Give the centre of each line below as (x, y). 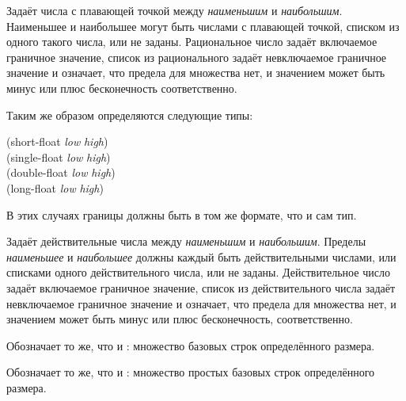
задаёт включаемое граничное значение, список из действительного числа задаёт (201, 287)
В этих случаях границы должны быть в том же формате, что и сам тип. (182, 214)
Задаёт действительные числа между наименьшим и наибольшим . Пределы (186, 241)
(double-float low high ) (61, 172)
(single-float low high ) (59, 157)
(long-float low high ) (55, 187)
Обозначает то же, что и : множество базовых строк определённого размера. (191, 345)
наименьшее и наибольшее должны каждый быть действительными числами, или (201, 256)
